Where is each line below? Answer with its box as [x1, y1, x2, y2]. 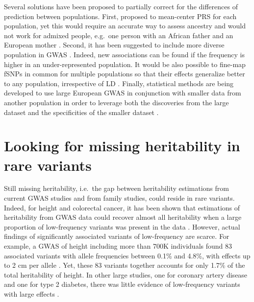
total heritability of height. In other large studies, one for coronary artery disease [4, 269, 248, 279]
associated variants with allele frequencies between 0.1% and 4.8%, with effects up [4, 250, 251, 260]
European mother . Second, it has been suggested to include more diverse [4, 40, 225, 50]
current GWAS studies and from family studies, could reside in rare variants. [4, 193, 235, 203]
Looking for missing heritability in [4, 136, 240, 156]
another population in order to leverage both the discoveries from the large [4, 97, 229, 107]
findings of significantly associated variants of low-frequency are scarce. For [4, 231, 229, 241]
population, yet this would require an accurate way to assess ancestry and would [4, 21, 246, 31]
